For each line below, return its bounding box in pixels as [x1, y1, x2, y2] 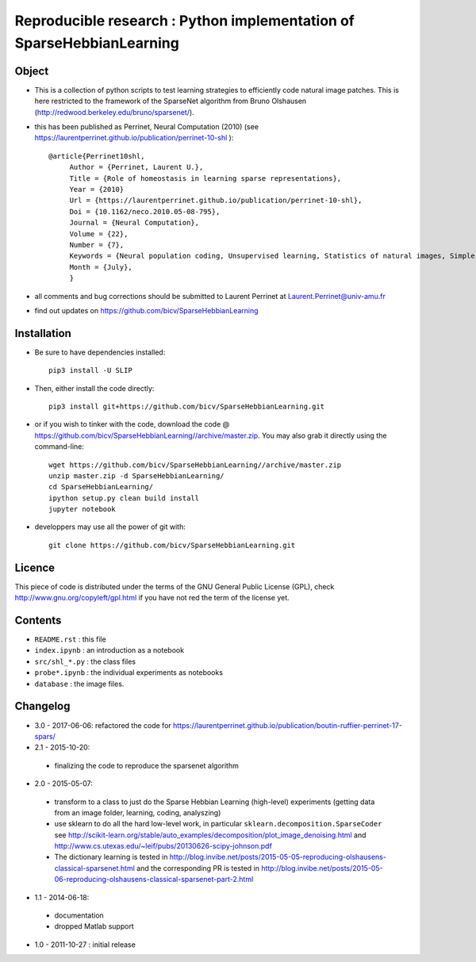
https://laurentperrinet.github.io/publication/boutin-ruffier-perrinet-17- [173, 720, 402, 730]
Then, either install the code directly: [34, 383, 155, 393]
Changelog [14, 699, 71, 713]
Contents [14, 613, 62, 627]
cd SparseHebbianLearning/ [48, 482, 154, 492]
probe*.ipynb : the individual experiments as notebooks [34, 668, 224, 677]
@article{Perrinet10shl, [48, 151, 145, 160]
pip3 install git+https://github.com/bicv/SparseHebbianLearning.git [48, 401, 325, 411]
